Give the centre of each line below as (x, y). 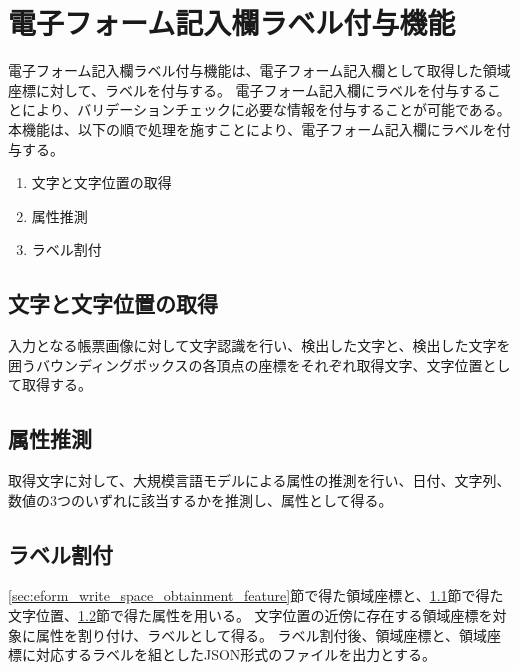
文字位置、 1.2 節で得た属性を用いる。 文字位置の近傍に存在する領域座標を (250, 615)
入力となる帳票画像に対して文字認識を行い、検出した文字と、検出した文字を (259, 345)
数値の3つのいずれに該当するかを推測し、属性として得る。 (200, 499)
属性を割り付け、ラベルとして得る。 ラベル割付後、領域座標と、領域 (261, 634)
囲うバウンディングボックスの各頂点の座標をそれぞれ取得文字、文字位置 (245, 364)
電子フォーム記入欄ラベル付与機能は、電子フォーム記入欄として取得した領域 (259, 70)
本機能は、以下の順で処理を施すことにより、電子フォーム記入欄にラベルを (252, 128)
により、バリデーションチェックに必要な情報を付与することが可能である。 (266, 109)
